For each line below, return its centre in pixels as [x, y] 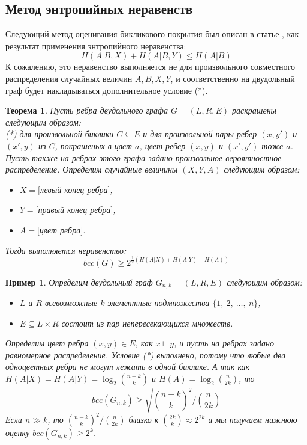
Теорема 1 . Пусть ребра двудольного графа [87, 110]
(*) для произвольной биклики [60, 134]
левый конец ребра [74, 189]
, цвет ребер [162, 145]
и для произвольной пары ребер [200, 134]
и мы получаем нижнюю [253, 419]
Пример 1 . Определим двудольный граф [79, 282]
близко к [144, 419]
